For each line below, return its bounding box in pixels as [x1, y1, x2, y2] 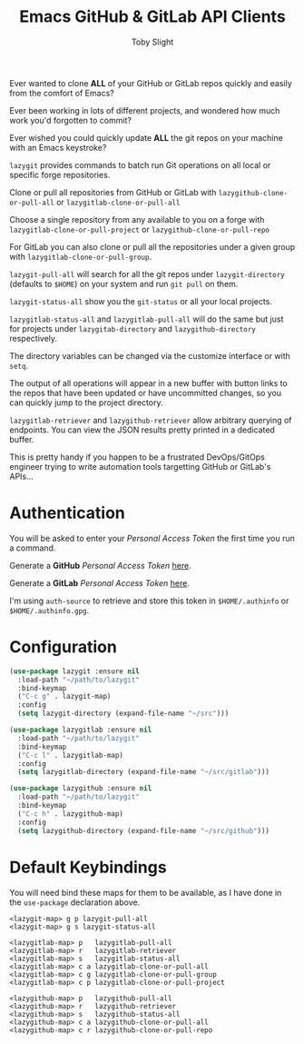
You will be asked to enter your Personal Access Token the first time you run [9, 532, 295, 543]
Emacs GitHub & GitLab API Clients [19, 6, 286, 27]
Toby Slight [131, 36, 174, 47]
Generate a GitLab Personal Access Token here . [9, 577, 191, 588]
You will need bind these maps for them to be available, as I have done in [9, 887, 282, 898]
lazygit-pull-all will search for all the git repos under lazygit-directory [9, 268, 285, 279]
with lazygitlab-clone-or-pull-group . [9, 251, 152, 262]
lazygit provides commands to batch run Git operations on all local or [9, 159, 271, 170]
